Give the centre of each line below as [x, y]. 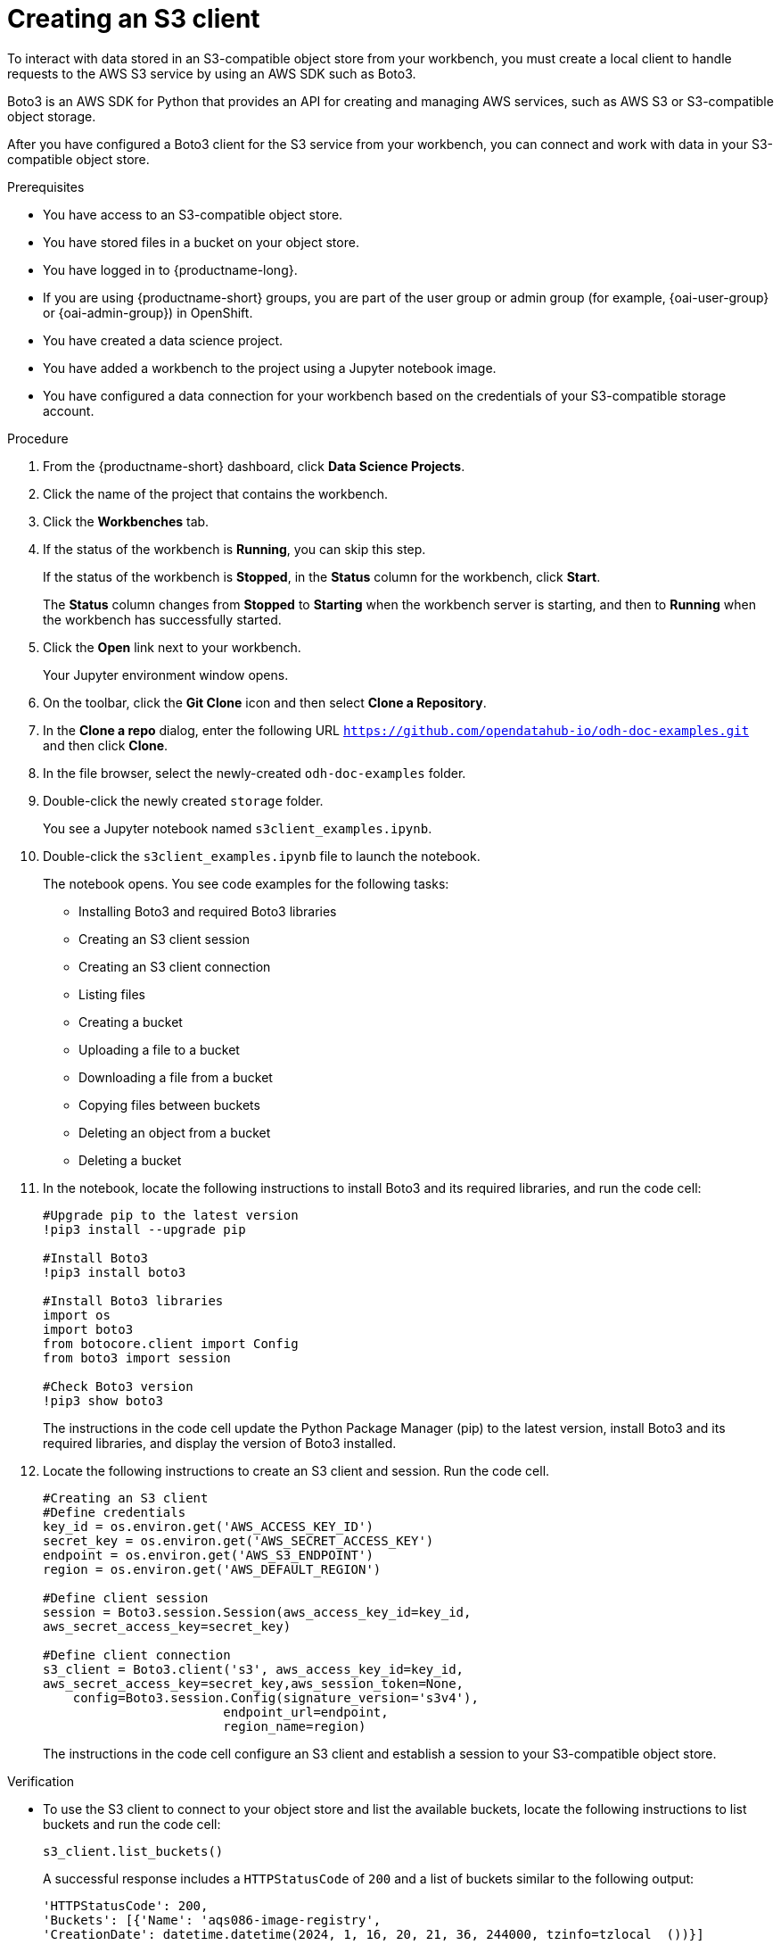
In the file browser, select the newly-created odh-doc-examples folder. [255, 773]
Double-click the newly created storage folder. [183, 800]
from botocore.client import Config [171, 1343]
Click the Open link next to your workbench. [172, 647]
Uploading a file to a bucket [159, 1049]
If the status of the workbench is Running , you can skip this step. [234, 549]
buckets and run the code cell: [132, 1824]
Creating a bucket [131, 1022]
